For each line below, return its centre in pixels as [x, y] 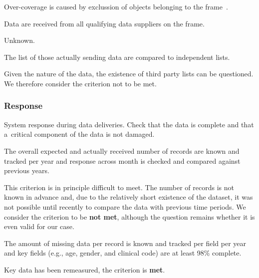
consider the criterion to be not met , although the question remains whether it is [129, 216]
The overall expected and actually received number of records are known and [122, 150]
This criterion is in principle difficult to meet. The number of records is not [119, 187]
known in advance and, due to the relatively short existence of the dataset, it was [129, 197]
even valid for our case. [39, 226]
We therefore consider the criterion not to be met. [80, 83]
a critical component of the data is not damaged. [79, 134]
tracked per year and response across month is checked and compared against [122, 160]
